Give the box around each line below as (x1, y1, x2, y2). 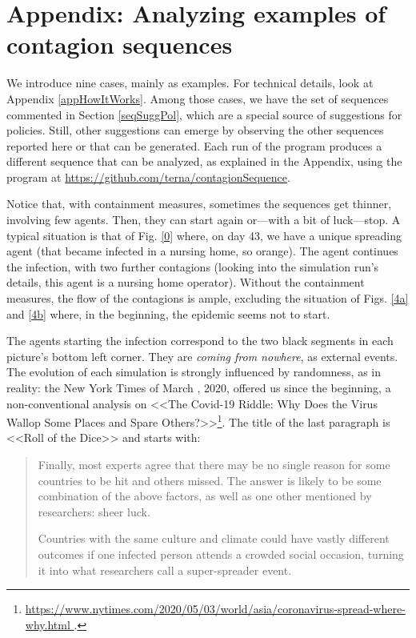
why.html (25, 616, 70, 632)
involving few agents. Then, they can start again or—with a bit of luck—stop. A (6, 211, 401, 228)
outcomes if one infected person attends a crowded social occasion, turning (38, 546, 404, 562)
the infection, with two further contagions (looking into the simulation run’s (6, 258, 379, 275)
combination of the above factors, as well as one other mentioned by (38, 488, 372, 504)
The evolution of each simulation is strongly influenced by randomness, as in (6, 363, 381, 380)
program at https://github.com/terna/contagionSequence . (6, 168, 290, 185)
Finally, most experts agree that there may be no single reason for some (38, 456, 390, 473)
